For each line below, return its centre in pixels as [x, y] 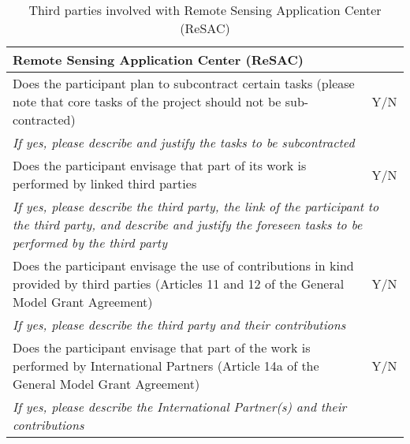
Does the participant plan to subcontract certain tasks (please [184, 83]
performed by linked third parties [105, 183]
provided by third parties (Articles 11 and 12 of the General [179, 284]
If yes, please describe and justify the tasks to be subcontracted [184, 142]
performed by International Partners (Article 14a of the [166, 366]
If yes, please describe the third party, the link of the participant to [196, 206]
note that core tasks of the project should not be [147, 101]
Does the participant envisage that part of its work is [160, 165]
